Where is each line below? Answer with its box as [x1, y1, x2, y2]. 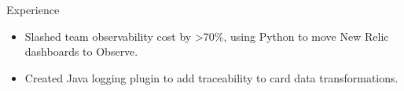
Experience [6, 2, 60, 17]
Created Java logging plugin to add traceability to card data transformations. [24, 69, 398, 86]
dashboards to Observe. [24, 43, 138, 60]
